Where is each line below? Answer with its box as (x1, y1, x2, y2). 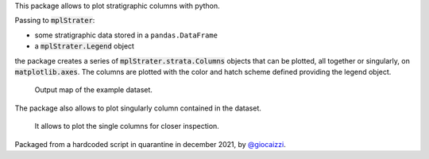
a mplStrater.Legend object (34, 41, 135, 51)
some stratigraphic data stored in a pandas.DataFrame (34, 30, 218, 40)
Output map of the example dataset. (34, 85, 153, 95)
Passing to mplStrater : (14, 16, 95, 25)
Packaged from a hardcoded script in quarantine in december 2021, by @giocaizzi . (14, 139, 286, 149)
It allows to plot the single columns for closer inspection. (34, 122, 220, 131)
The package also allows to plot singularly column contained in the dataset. (14, 103, 262, 113)
